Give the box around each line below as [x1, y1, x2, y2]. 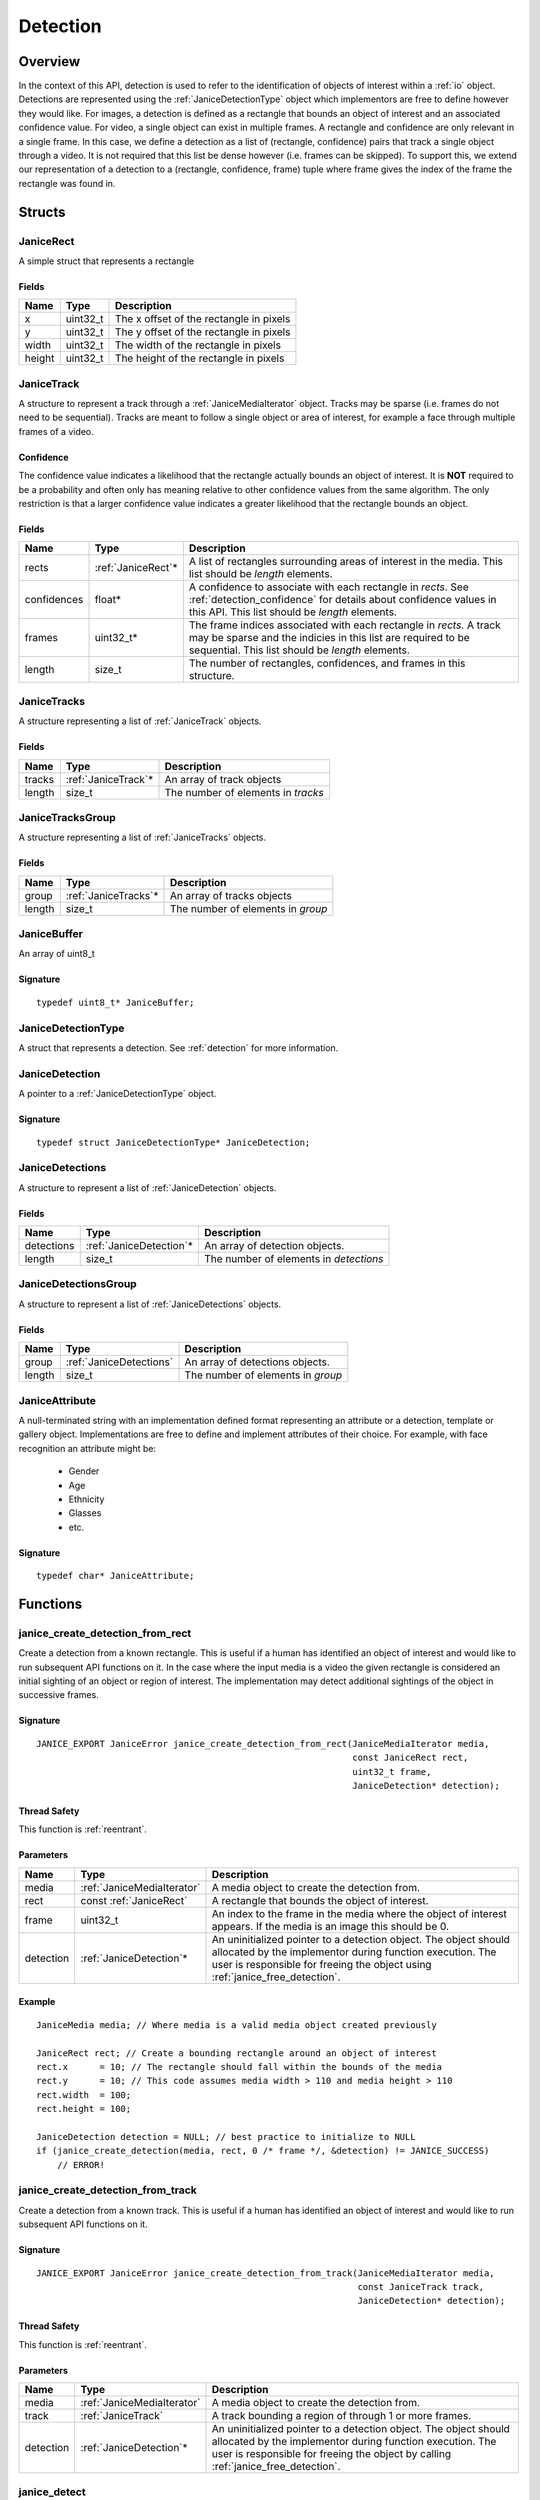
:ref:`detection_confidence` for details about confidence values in [188, 593, 497, 607]
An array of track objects [164, 772, 282, 786]
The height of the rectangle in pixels [115, 351, 285, 365]
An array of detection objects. [204, 1239, 345, 1253]
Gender [68, 1465, 100, 1477]
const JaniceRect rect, [351, 1752, 469, 1764]
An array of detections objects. [184, 1355, 330, 1369]
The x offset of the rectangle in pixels [115, 312, 291, 326]
